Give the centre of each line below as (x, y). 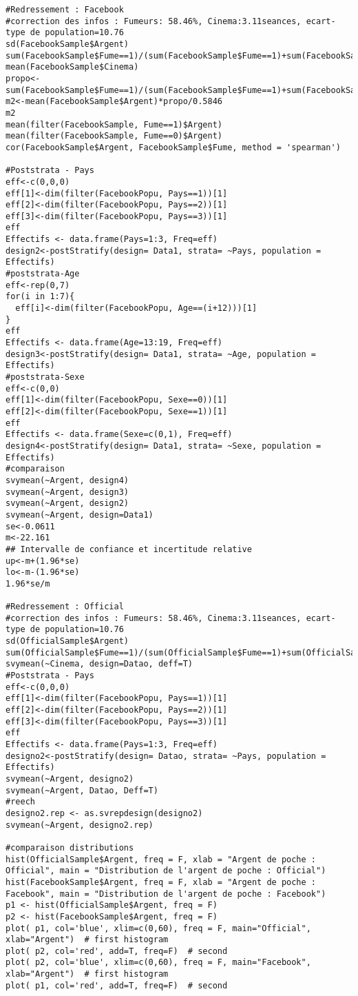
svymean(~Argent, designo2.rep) (80, 825)
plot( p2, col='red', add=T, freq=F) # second (117, 951)
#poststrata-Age (43, 274)
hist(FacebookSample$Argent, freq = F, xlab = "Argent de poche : (161, 882)
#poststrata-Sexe (45, 377)
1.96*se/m (28, 583)
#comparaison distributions (70, 847)
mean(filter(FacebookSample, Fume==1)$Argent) (114, 124)
